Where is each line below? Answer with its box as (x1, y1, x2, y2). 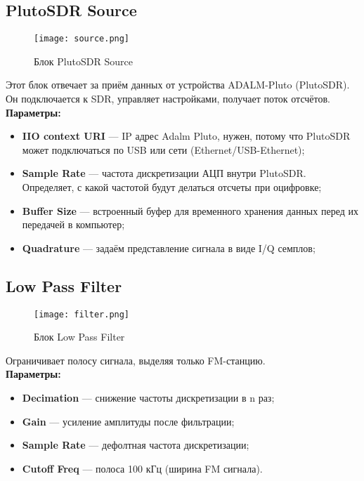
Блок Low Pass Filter (34, 329, 125, 344)
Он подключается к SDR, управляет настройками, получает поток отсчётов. (6, 91, 331, 106)
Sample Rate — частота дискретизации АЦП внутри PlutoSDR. (22, 166, 306, 180)
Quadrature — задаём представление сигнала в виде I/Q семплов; (22, 240, 316, 255)
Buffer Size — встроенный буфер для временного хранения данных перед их (22, 203, 358, 218)
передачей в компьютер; (22, 217, 125, 232)
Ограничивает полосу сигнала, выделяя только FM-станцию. (6, 352, 266, 367)
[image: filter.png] (34, 309, 130, 319)
